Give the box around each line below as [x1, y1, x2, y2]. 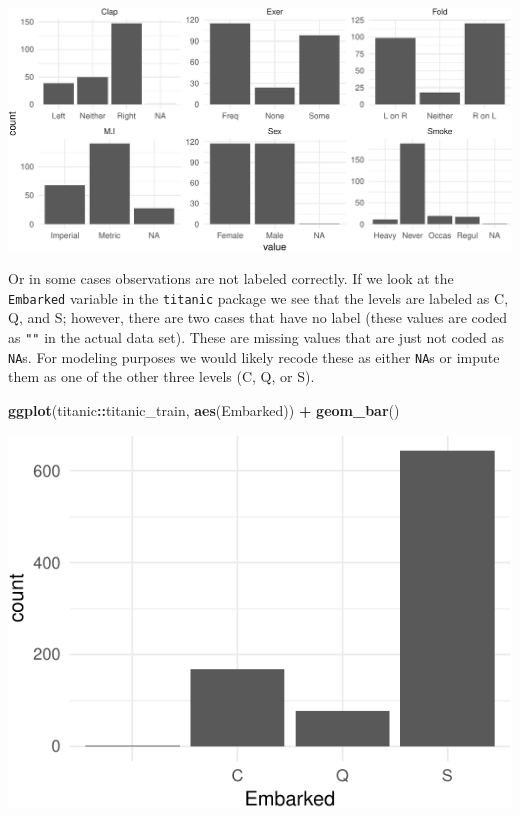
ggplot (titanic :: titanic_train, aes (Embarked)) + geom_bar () [8, 399, 400, 420]
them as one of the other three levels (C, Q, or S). [8, 366, 315, 387]
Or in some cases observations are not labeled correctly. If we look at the [8, 268, 454, 289]
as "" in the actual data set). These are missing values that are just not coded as [8, 327, 505, 348]
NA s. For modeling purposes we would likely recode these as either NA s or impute [8, 346, 500, 367]
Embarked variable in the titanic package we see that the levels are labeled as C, [8, 287, 509, 308]
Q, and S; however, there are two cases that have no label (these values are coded [8, 307, 507, 328]
